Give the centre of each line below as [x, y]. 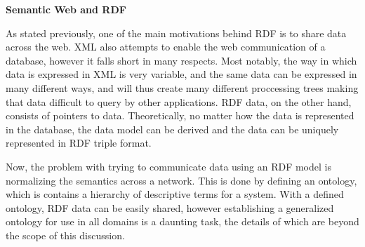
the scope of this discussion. [65, 235]
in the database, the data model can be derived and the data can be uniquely [172, 129]
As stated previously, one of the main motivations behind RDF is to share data [176, 33]
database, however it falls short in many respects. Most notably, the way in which [181, 60]
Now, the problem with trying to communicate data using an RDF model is [168, 166]
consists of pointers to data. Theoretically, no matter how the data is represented [180, 115]
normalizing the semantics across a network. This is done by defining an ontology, [181, 180]
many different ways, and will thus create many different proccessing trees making [182, 87]
